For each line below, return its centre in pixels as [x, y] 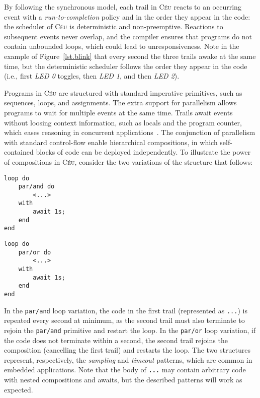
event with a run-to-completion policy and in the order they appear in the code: [127, 16]
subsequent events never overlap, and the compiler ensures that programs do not [128, 36]
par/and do [36, 187]
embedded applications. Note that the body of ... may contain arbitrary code [125, 370]
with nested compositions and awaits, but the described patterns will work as [123, 380]
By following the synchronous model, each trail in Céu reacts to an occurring [123, 7]
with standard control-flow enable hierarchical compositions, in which [111, 142]
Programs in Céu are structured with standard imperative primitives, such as [123, 92]
